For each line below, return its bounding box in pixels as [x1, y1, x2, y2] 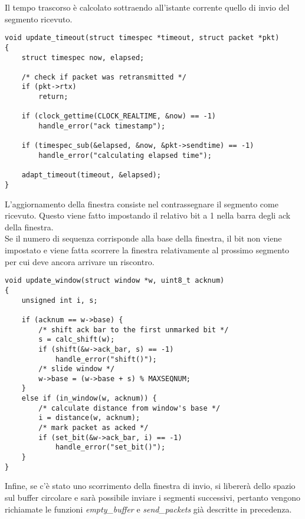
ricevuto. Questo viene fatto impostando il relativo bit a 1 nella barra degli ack [5, 209, 291, 222]
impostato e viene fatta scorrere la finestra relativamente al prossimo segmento [5, 244, 290, 256]
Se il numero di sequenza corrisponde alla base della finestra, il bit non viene [5, 232, 282, 244]
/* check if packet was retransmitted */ [21, 72, 186, 81]
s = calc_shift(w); [38, 335, 115, 344]
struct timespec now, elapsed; [21, 53, 145, 62]
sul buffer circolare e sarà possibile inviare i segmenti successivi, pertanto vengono [5, 491, 300, 503]
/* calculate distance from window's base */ [38, 404, 221, 412]
